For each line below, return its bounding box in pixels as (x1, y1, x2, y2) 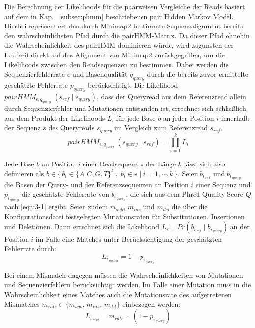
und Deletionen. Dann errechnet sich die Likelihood (4, 221, 159, 232)
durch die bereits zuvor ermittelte (147, 69, 249, 79)
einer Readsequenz (83, 158, 139, 168)
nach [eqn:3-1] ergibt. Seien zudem (4, 201, 108, 212)
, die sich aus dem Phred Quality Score (126, 189, 243, 199)
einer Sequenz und (195, 179, 251, 190)
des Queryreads (48, 122, 95, 133)
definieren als (4, 168, 44, 178)
